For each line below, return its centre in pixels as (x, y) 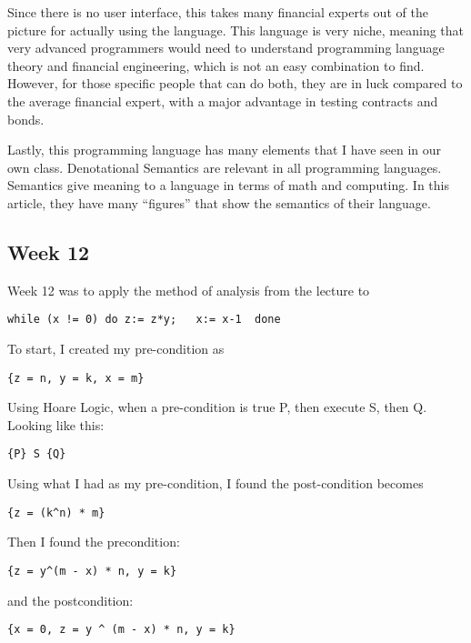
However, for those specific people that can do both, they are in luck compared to (235, 83)
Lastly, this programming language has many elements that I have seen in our (225, 150)
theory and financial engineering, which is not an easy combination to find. (216, 65)
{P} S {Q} (37, 454)
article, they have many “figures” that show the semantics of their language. (219, 202)
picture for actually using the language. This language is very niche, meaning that (236, 30)
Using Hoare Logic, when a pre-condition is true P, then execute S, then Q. (217, 407)
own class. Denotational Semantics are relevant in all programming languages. (225, 167)
